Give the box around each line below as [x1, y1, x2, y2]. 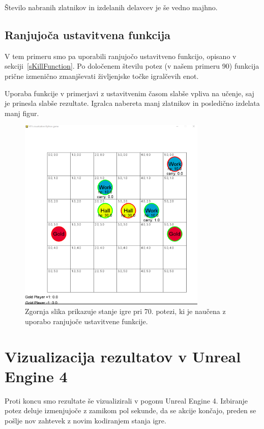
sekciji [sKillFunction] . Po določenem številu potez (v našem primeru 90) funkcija [5, 61, 259, 71]
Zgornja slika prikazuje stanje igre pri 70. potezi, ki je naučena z [25, 306, 226, 317]
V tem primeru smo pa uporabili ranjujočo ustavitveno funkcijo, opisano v [5, 50, 237, 61]
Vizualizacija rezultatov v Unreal [5, 346, 241, 366]
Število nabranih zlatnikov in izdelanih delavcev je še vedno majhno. [5, 2, 218, 12]
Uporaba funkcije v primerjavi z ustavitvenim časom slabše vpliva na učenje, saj [5, 88, 254, 98]
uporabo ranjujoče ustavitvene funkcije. [25, 316, 148, 326]
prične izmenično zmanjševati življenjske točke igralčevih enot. [5, 70, 199, 81]
